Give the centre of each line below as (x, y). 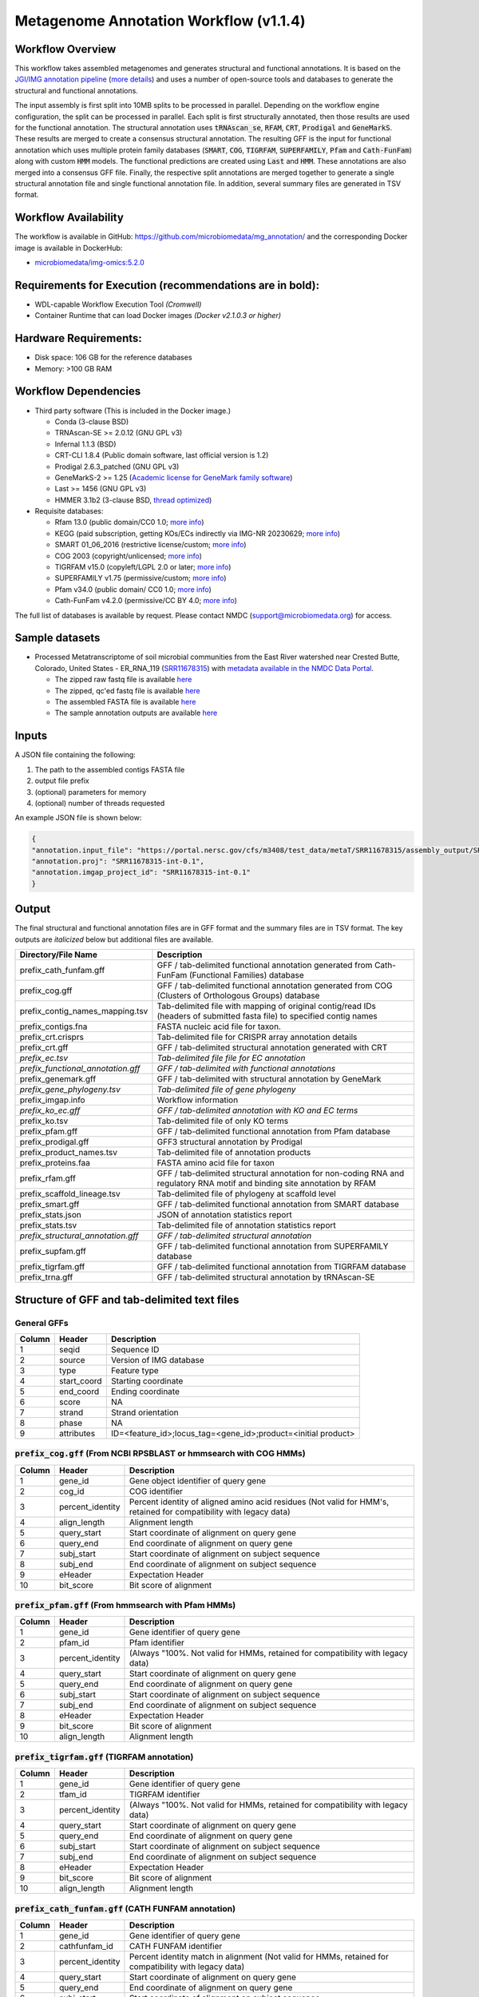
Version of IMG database (158, 1360)
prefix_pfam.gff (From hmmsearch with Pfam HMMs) (125, 1606)
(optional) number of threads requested (100, 803)
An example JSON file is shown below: (78, 818)
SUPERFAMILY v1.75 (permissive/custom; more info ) (141, 578)
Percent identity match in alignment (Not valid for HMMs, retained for (259, 1956)
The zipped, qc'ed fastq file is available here (128, 690)
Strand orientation (144, 1412)
